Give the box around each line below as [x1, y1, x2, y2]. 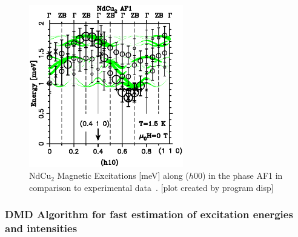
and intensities [5, 221, 78, 236]
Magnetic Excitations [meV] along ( [57, 169, 189, 182]
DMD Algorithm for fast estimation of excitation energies [5, 207, 293, 222]
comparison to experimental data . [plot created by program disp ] [29, 181, 274, 193]
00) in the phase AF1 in [193, 169, 283, 182]
